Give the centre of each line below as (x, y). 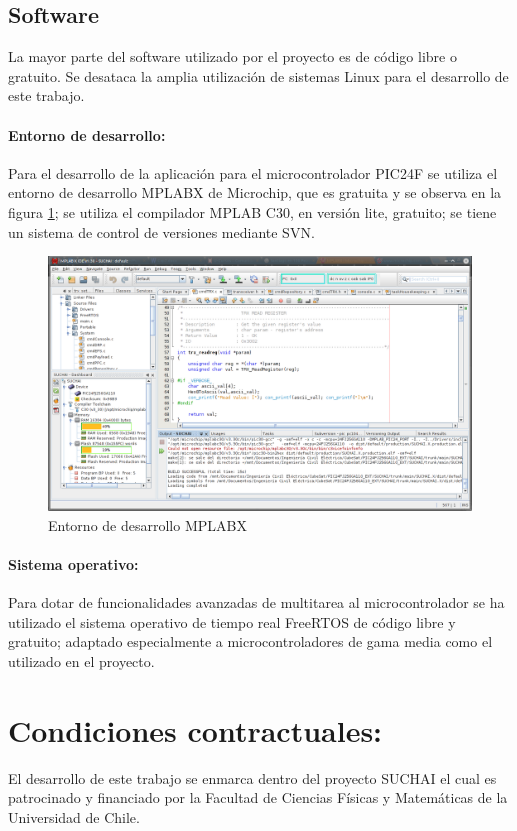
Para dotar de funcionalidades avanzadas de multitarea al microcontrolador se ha (256, 602)
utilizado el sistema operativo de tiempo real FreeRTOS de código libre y (232, 621)
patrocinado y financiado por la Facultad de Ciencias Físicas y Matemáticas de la (258, 797)
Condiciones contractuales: (195, 729)
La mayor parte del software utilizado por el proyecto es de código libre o (232, 56)
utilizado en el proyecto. (81, 660)
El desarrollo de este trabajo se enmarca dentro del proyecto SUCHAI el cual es (252, 777)
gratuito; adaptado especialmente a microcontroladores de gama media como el (250, 641)
